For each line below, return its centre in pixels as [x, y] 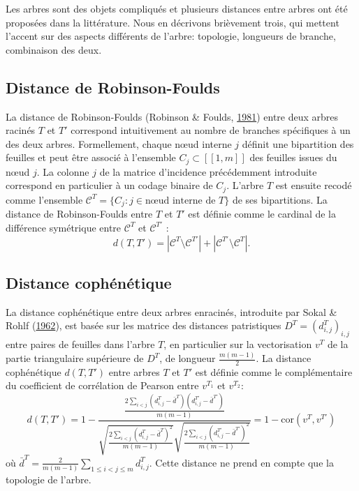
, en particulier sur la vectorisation [238, 344]
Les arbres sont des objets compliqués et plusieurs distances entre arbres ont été [177, 8]
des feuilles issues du [293, 157]
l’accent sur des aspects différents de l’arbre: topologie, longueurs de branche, [171, 36]
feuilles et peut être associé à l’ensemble [91, 157]
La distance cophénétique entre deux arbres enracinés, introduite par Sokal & [171, 311]
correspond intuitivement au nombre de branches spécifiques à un [211, 130]
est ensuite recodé [314, 185]
